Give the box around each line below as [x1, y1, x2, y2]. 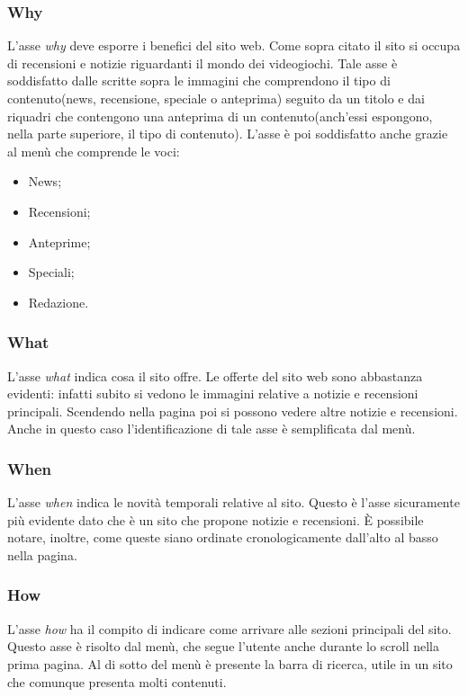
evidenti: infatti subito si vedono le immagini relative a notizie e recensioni [7, 384, 418, 403]
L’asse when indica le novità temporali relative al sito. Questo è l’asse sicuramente [7, 493, 460, 512]
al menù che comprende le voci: [7, 141, 180, 160]
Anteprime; [28, 232, 91, 251]
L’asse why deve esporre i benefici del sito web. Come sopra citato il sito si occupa [7, 36, 461, 55]
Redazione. [28, 292, 89, 311]
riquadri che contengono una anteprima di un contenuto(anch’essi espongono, [7, 106, 433, 125]
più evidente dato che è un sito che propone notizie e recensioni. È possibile [7, 510, 424, 529]
